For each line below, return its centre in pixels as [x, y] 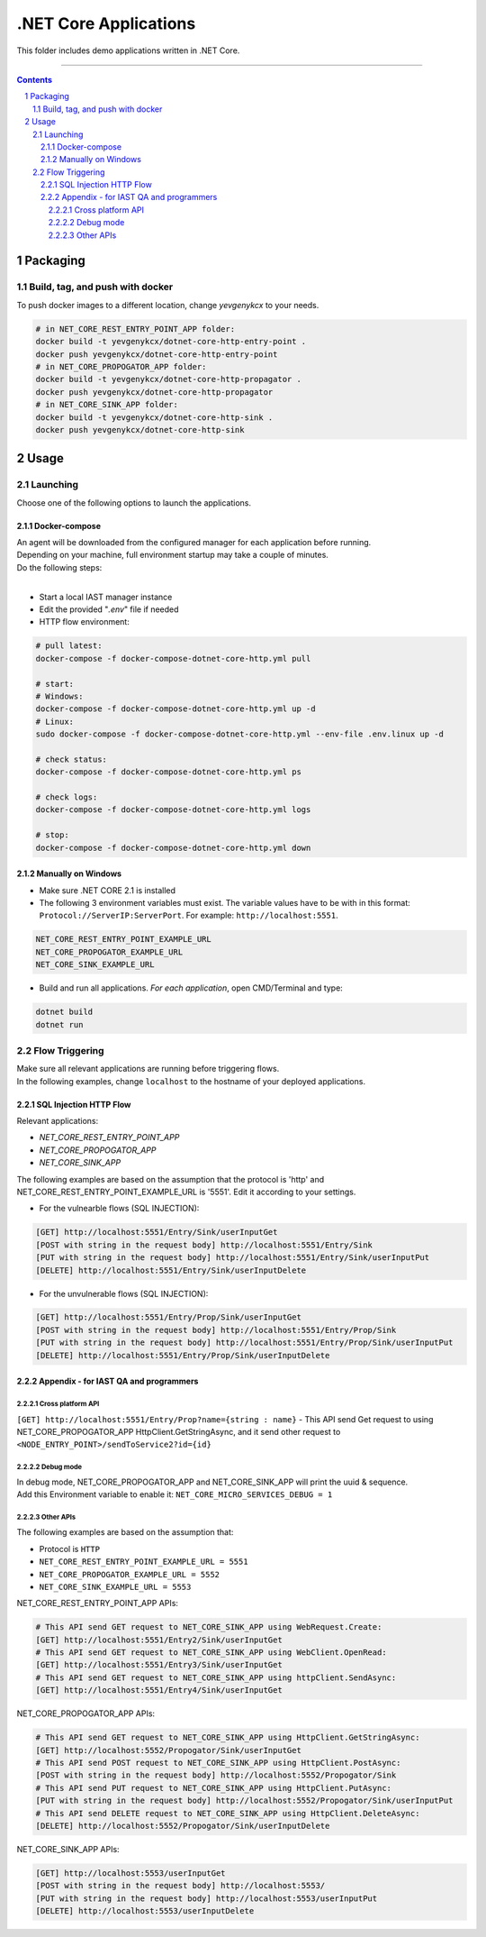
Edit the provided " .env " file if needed [109, 609]
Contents [35, 79]
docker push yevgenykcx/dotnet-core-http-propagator [154, 392]
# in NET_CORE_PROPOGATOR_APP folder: [121, 366]
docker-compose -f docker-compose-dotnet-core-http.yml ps [168, 772]
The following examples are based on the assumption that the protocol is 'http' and [171, 1179]
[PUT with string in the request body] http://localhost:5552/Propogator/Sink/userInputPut [244, 1801]
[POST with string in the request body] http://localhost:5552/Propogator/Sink [216, 1775]
